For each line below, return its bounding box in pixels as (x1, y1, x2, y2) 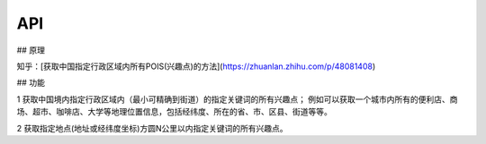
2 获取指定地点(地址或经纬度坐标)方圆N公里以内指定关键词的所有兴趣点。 (16, 123, 288, 133)
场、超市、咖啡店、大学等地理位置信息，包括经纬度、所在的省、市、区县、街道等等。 (16, 106, 332, 117)
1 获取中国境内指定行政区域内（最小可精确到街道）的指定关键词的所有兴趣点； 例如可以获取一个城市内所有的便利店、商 (16, 94, 458, 105)
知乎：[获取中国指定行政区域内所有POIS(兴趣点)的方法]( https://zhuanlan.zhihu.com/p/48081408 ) (16, 61, 376, 72)
